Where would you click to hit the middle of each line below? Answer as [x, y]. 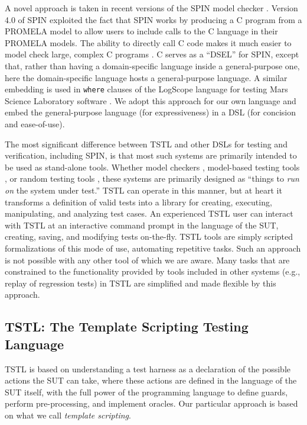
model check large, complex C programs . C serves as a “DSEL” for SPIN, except [152, 54]
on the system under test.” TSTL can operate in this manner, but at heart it [143, 190]
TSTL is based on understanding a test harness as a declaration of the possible [148, 368]
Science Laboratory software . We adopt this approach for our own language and [151, 100]
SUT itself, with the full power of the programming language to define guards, [146, 392]
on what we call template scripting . [68, 415]
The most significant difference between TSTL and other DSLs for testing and [146, 144]
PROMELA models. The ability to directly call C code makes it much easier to [148, 42]
